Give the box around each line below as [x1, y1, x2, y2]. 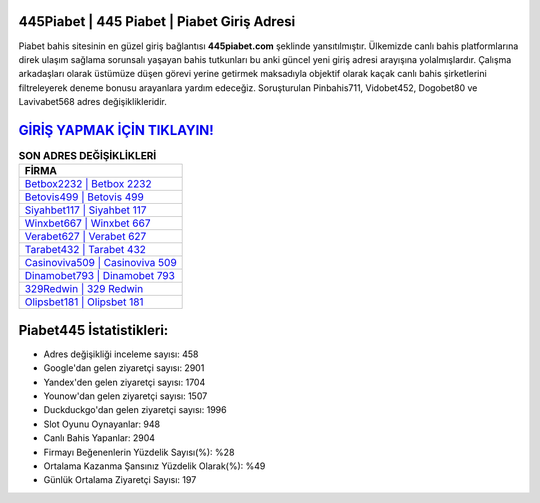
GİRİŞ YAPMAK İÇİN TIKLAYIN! [18, 121, 214, 139]
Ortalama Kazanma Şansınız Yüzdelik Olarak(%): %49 [43, 460, 266, 472]
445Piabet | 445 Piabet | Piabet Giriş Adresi [18, 13, 296, 30]
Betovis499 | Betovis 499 [24, 190, 144, 204]
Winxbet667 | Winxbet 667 [24, 216, 151, 230]
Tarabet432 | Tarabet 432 [24, 243, 147, 257]
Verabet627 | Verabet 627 [24, 230, 147, 244]
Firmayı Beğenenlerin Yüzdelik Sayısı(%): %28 [43, 446, 235, 458]
